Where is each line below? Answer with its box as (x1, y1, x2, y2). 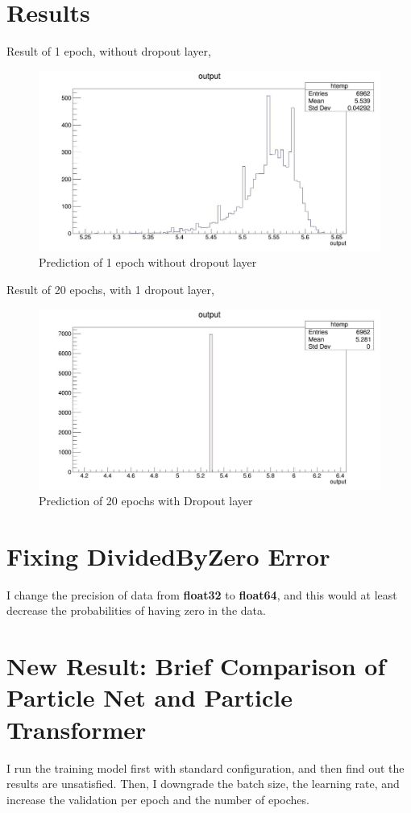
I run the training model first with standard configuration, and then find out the (6, 759, 405, 776)
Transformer (6, 712, 147, 745)
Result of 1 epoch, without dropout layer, (6, 43, 211, 60)
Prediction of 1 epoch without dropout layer (39, 254, 257, 271)
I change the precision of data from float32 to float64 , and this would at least (6, 586, 397, 603)
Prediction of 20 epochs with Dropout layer (39, 492, 253, 509)
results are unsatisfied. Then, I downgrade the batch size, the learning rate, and (6, 775, 400, 792)
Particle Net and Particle (6, 681, 293, 714)
